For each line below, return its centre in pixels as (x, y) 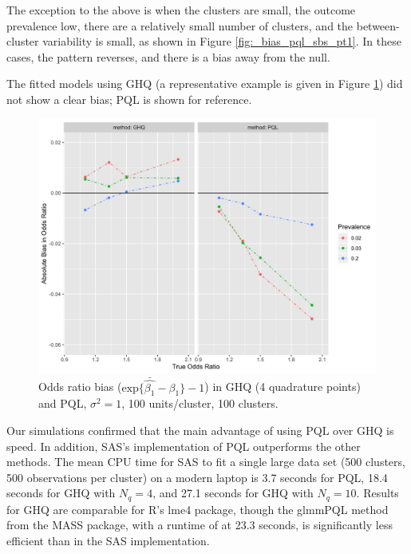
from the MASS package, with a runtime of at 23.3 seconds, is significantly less (200, 525)
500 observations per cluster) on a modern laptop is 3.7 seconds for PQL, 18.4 (197, 477)
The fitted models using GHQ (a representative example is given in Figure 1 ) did (205, 84)
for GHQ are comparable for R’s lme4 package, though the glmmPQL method (198, 509)
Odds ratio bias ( (80, 387)
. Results (377, 493)
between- (378, 25)
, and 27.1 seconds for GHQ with (233, 493)
